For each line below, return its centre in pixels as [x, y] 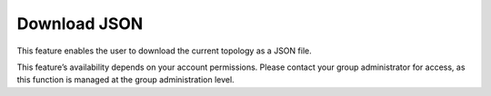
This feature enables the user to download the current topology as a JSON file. [165, 51]
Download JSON [80, 24]
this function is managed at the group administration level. [126, 80]
